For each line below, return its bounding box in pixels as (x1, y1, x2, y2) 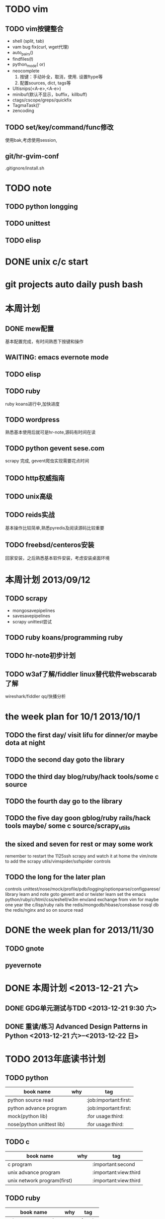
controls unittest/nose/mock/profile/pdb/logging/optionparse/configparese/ (5, 886, 161, 892)
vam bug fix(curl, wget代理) (12, 44, 69, 50)
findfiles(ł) (12, 56, 34, 62)
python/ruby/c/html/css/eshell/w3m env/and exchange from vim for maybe (5, 896, 159, 903)
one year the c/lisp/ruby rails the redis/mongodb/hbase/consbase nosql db (5, 902, 159, 908)
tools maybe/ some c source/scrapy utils (5, 822, 131, 831)
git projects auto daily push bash (5, 278, 143, 290)
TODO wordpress (5, 415, 60, 424)
